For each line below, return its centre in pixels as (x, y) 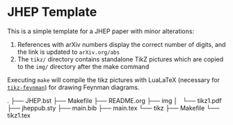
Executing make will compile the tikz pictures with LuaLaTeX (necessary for (114, 79)
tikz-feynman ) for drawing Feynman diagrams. (73, 87)
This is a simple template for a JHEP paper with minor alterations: (101, 31)
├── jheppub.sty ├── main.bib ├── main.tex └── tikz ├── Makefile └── (113, 108)
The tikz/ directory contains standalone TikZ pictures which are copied (120, 59)
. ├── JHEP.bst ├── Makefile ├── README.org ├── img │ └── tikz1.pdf (114, 100)
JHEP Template (52, 12)
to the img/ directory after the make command (83, 66)
